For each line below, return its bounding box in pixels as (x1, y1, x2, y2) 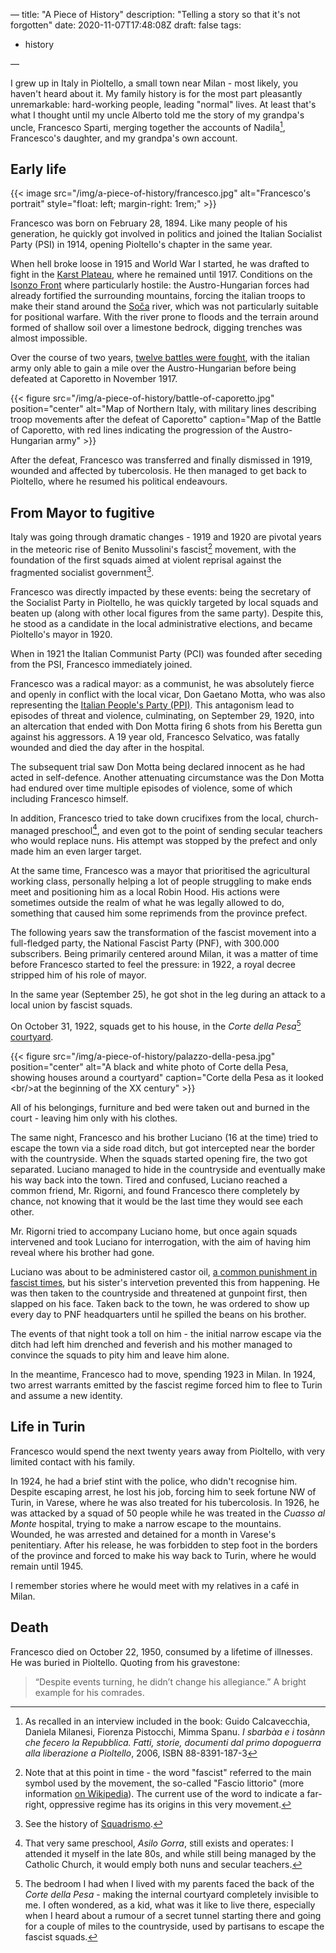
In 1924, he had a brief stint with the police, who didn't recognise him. (10, 1475, 298, 1487)
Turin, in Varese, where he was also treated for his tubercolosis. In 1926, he (10, 1496, 320, 1508)
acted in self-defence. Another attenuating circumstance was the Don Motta (10, 771, 325, 783)
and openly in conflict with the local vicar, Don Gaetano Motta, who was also (10, 688, 326, 700)
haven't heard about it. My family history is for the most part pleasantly (10, 88, 303, 99)
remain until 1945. (10, 1560, 84, 1572)
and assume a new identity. (10, 1389, 123, 1401)
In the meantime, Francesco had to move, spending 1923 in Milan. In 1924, (10, 1368, 316, 1380)
